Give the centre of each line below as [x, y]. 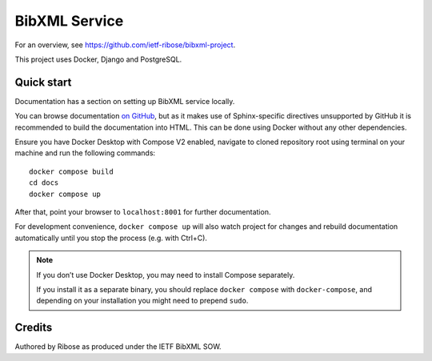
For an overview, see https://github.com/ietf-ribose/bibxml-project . [125, 45]
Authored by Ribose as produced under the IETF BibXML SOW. [118, 347]
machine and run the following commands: [85, 153]
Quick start [43, 82]
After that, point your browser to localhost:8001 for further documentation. [143, 211]
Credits [34, 328]
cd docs [44, 183]
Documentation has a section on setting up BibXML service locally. [125, 101]
